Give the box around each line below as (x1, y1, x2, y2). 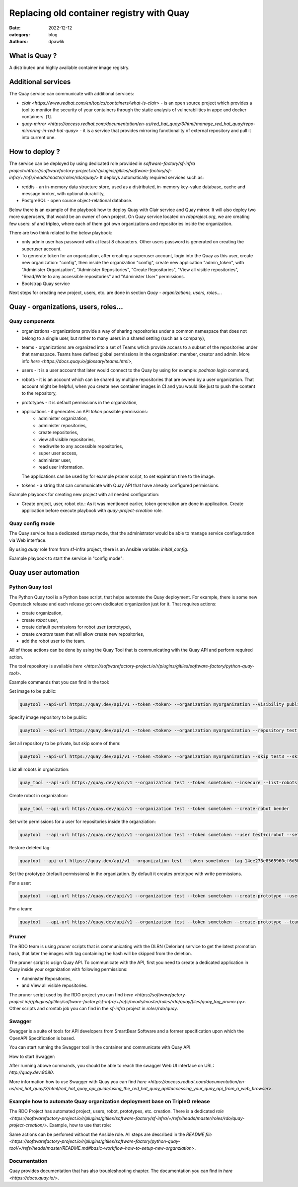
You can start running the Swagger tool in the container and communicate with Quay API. (9, 1044, 192, 1050)
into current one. (21, 135, 56, 141)
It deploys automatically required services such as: (99, 174, 204, 181)
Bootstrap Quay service (21, 281, 70, 287)
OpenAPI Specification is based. (9, 1035, 75, 1041)
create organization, (21, 610, 63, 616)
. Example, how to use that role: (46, 1122, 111, 1128)
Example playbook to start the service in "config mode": (9, 555, 124, 561)
